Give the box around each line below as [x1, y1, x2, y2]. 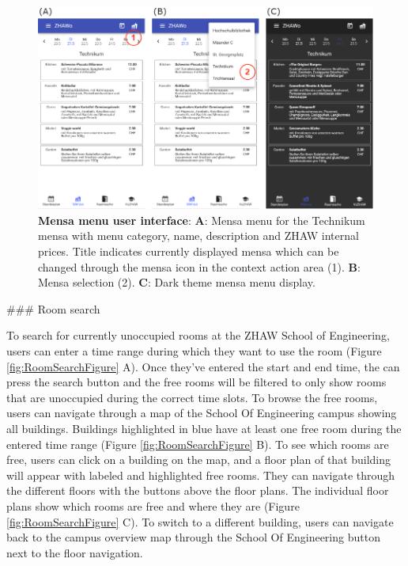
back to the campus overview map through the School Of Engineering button [6, 529, 380, 545]
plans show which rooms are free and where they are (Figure [6, 497, 300, 514]
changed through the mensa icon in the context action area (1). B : [38, 258, 361, 275]
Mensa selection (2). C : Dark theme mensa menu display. [38, 274, 315, 291]
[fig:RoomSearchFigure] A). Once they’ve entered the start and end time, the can [6, 358, 400, 374]
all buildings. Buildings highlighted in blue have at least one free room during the [6, 420, 402, 436]
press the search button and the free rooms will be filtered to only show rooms [6, 374, 387, 390]
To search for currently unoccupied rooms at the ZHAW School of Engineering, [6, 327, 390, 344]
